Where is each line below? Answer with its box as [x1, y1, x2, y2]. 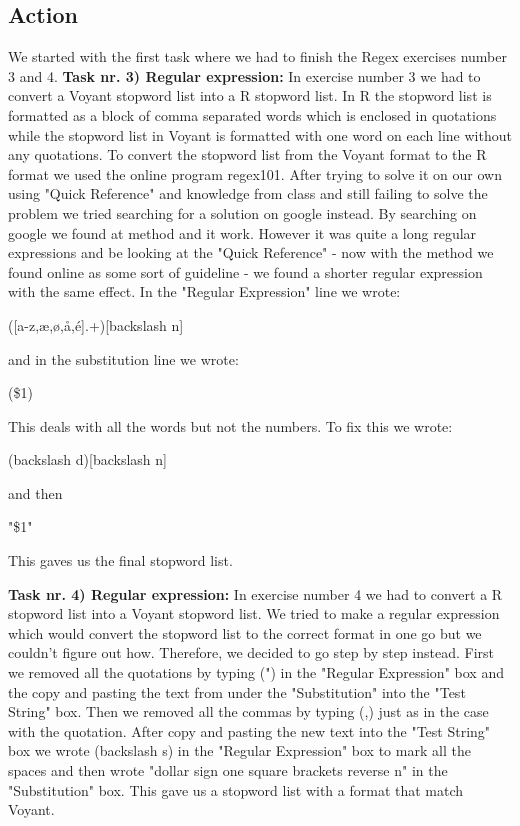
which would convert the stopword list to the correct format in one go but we [8, 622, 482, 643]
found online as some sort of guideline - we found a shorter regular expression [8, 261, 483, 282]
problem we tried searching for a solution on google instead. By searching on [8, 202, 477, 223]
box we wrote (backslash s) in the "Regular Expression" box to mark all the [8, 740, 471, 761]
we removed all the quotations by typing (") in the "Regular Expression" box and [8, 662, 504, 683]
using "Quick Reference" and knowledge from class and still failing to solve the [8, 183, 488, 204]
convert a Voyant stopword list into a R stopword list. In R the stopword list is [8, 85, 492, 106]
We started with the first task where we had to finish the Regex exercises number [8, 46, 507, 67]
